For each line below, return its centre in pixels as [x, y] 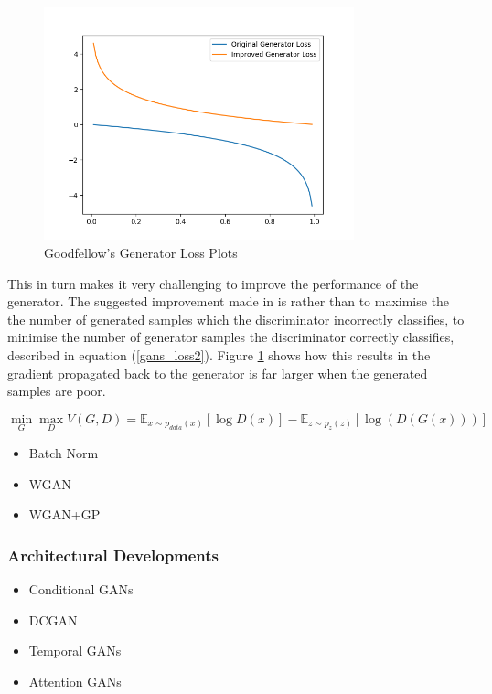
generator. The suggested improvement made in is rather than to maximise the [229, 301]
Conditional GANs [81, 588]
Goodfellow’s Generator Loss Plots [141, 252]
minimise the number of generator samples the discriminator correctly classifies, [231, 337]
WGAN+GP [64, 514]
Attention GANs [75, 681]
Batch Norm [64, 452]
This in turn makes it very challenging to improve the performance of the [213, 283]
